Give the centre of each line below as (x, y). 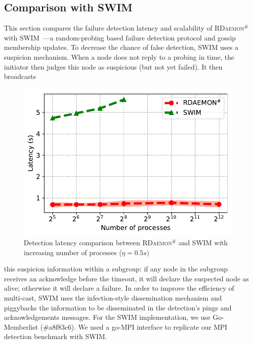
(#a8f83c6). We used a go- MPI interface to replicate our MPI (134, 326)
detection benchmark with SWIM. (56, 336)
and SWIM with (203, 242)
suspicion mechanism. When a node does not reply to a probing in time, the (119, 57)
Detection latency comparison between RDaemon (98, 242)
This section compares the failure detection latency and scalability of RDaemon (124, 28)
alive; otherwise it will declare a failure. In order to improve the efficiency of (119, 288)
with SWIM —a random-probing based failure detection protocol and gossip (120, 37)
